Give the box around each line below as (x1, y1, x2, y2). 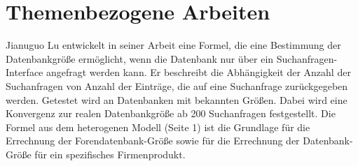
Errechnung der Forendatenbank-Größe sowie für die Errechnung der (6, 133, 300, 148)
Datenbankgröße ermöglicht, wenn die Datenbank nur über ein (6, 51, 274, 66)
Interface (6, 65, 43, 80)
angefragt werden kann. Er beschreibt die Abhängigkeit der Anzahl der (46, 65, 351, 80)
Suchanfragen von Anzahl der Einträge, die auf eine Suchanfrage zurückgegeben (6, 78, 348, 93)
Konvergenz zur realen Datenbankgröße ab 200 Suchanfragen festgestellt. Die (6, 106, 336, 121)
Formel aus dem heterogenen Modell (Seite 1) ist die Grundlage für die (6, 119, 310, 134)
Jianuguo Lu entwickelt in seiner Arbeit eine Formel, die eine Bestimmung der (6, 38, 341, 52)
